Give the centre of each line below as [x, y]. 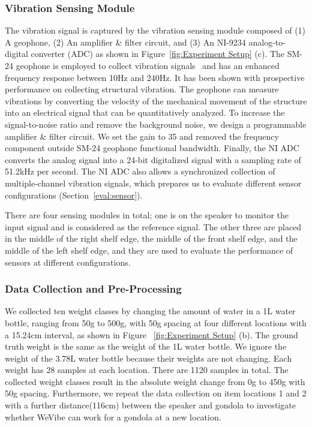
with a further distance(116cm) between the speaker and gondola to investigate [150, 405]
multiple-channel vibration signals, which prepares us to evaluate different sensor [153, 183]
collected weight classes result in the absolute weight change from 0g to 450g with [155, 381]
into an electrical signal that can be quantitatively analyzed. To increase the [145, 112]
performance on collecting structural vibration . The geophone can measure [142, 89]
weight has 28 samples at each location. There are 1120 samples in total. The [147, 370]
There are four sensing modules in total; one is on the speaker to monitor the [147, 215]
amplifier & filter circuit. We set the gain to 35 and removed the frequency [142, 136]
